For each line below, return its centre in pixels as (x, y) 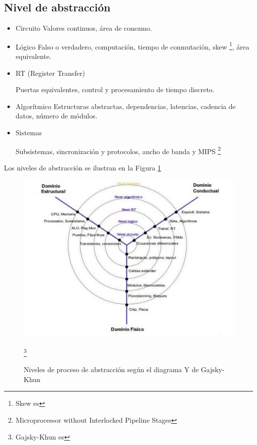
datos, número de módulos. (56, 116)
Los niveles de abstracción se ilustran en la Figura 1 (83, 167)
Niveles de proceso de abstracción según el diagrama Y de (111, 369)
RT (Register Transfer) (50, 73)
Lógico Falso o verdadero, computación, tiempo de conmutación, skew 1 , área (132, 46)
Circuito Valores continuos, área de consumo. (84, 28)
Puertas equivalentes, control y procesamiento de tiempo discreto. (115, 89)
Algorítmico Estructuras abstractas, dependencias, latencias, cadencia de (126, 106)
